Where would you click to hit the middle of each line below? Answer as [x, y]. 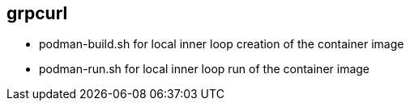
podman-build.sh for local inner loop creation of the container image [222, 44]
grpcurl [37, 13]
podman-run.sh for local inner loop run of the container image [205, 69]
